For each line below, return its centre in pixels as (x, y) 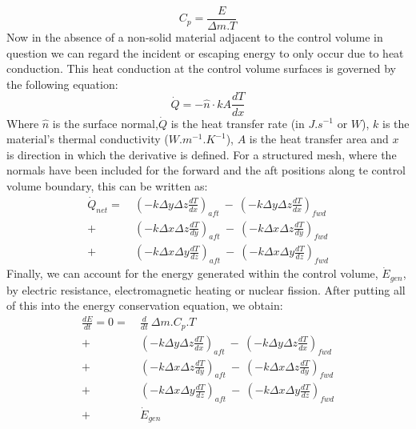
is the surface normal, (105, 123)
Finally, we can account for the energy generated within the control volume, (192, 273)
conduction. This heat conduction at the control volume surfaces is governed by (201, 68)
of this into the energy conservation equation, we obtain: (145, 305)
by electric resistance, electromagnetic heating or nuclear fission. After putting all (206, 289)
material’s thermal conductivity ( (88, 139)
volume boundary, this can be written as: (107, 185)
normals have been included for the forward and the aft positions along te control (206, 170)
